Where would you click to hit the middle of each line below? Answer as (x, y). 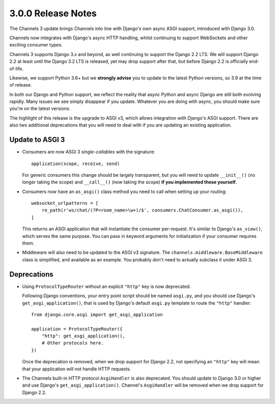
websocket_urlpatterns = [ (65, 203)
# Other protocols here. (73, 343)
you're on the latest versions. (40, 109)
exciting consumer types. (36, 45)
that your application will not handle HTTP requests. (77, 369)
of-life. (17, 68)
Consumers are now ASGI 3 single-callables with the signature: (89, 152)
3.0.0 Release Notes (53, 13)
